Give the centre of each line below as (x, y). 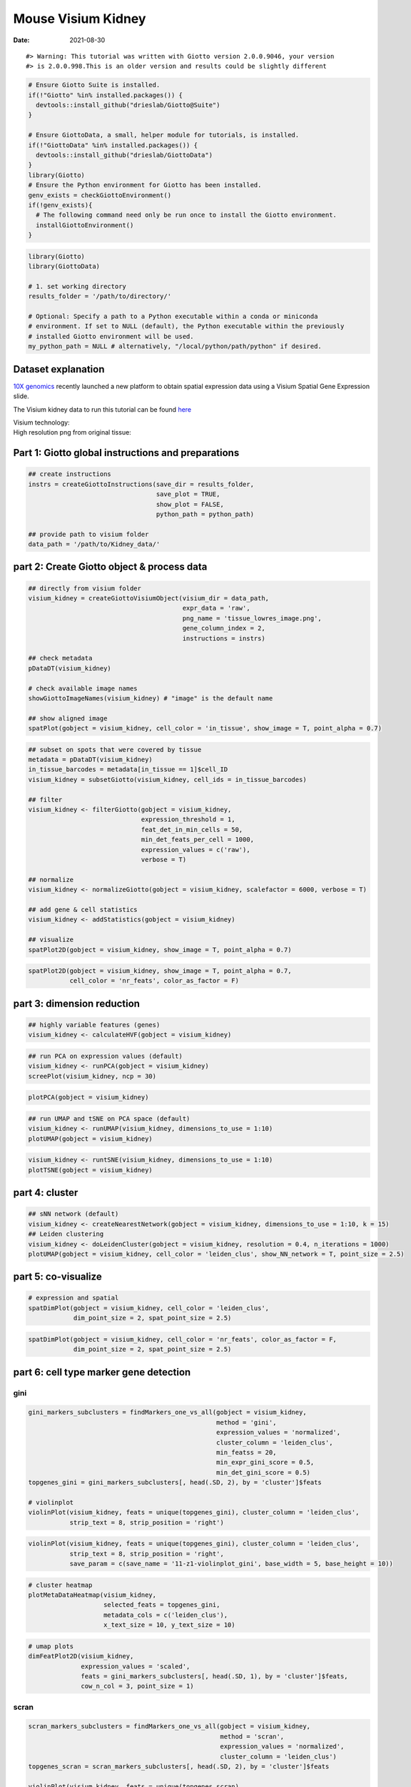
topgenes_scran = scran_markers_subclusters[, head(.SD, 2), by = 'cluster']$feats (179, 1767)
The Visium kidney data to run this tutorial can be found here (102, 409)
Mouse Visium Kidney (80, 19)
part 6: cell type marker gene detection (102, 1372)
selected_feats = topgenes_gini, (162, 1605)
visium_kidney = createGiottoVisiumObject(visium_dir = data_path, (149, 598)
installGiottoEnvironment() (85, 225)
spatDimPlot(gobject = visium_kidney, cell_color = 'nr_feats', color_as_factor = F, (182, 1339)
